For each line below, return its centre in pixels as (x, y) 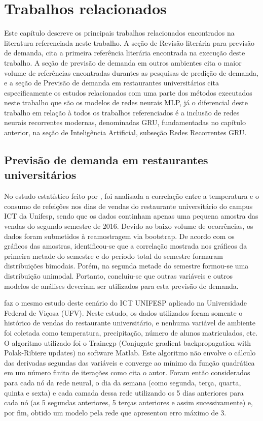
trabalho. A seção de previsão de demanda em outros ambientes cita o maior (123, 62)
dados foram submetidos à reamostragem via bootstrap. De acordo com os (119, 236)
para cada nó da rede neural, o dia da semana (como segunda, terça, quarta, (123, 382)
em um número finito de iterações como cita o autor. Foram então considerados (127, 372)
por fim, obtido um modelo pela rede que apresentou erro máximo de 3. (115, 412)
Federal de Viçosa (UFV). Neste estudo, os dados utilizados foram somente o (123, 312)
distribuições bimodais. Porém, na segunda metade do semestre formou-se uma (126, 266)
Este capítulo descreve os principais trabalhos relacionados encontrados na (119, 33)
